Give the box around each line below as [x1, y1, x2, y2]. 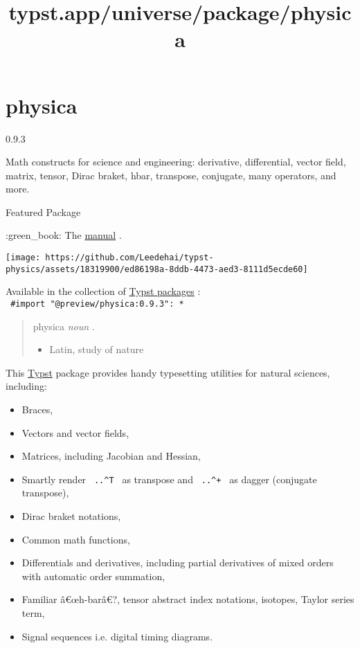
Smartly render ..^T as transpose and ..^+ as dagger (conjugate [21, 471, 317, 486]
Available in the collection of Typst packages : [6, 284, 201, 298]
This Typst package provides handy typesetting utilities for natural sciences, [6, 365, 330, 379]
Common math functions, [21, 532, 130, 546]
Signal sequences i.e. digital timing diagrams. [21, 629, 213, 643]
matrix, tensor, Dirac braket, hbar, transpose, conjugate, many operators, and [6, 168, 336, 182]
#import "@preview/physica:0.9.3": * [10, 298, 184, 309]
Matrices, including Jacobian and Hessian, [21, 449, 201, 463]
